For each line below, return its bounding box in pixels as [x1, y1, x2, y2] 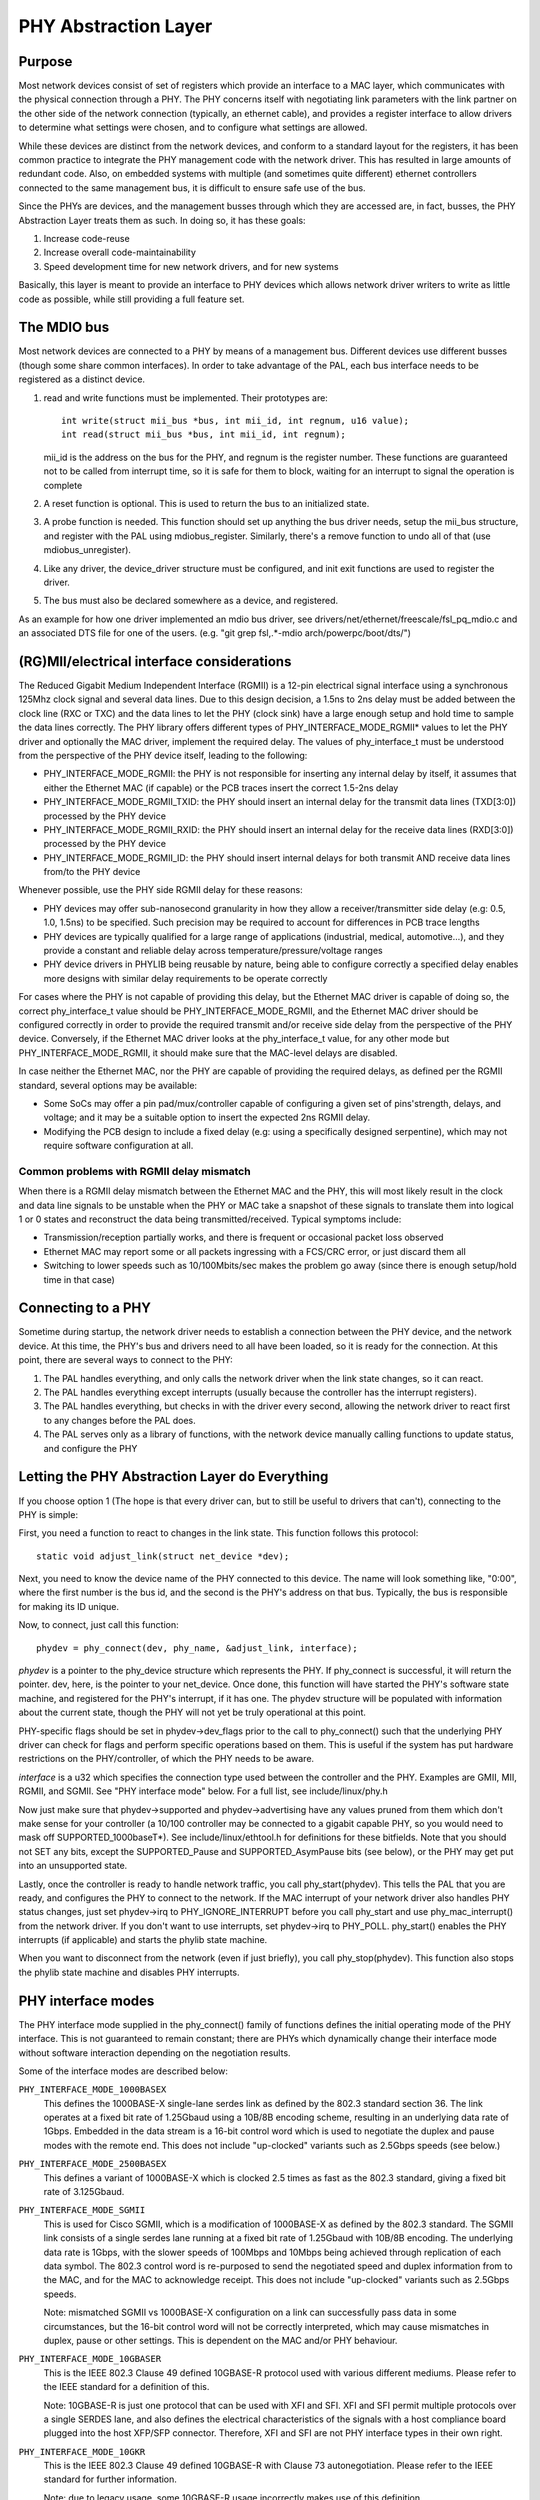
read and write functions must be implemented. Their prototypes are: [43, 391, 329, 404]
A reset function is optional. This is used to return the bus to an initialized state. [43, 497, 370, 509]
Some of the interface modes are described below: [18, 2065, 229, 2077]
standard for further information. [43, 2473, 177, 2485]
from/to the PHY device [43, 866, 141, 878]
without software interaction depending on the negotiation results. [18, 2046, 291, 2059]
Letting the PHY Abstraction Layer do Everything [18, 1468, 329, 1485]
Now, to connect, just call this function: [18, 1619, 179, 1631]
